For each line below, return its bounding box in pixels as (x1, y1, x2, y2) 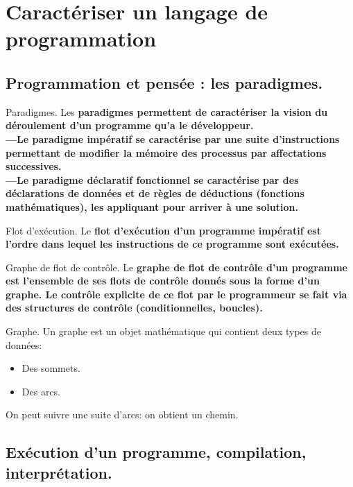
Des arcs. (21, 384, 60, 398)
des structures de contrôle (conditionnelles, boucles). (6, 300, 263, 315)
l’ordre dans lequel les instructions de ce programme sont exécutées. (6, 237, 339, 251)
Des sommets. (21, 361, 80, 375)
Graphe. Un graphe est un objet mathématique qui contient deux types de (6, 324, 321, 339)
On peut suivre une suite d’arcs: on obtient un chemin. (6, 407, 239, 422)
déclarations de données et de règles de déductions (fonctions (6, 186, 304, 200)
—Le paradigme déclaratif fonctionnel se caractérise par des (6, 172, 299, 187)
